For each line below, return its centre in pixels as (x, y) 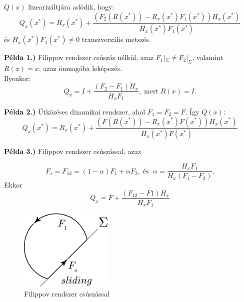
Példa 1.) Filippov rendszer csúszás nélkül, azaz (79, 57)
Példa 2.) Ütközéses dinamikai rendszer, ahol (75, 111)
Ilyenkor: (17, 78)
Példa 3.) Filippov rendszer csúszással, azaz (72, 151)
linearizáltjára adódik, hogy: (71, 6)
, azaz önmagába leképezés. (80, 68)
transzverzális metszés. (116, 39)
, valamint (207, 57)
